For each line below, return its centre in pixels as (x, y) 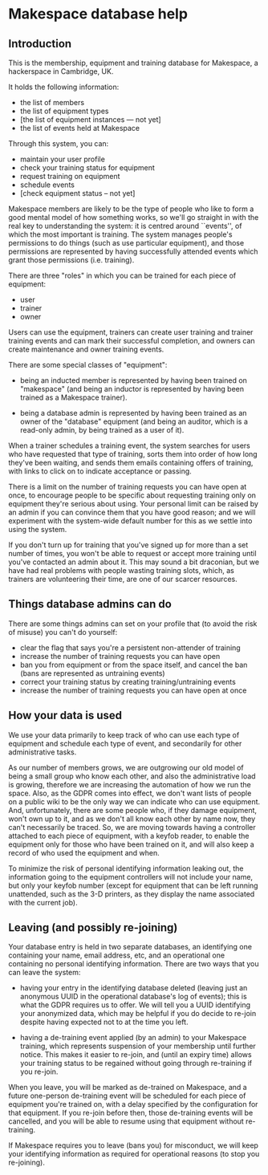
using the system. (38, 529)
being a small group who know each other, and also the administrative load (132, 776)
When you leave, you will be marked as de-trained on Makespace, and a (128, 1088)
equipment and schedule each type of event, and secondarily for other (125, 743)
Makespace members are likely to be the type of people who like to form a (131, 209)
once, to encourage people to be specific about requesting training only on (132, 495)
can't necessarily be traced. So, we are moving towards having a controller (132, 827)
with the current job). (43, 902)
